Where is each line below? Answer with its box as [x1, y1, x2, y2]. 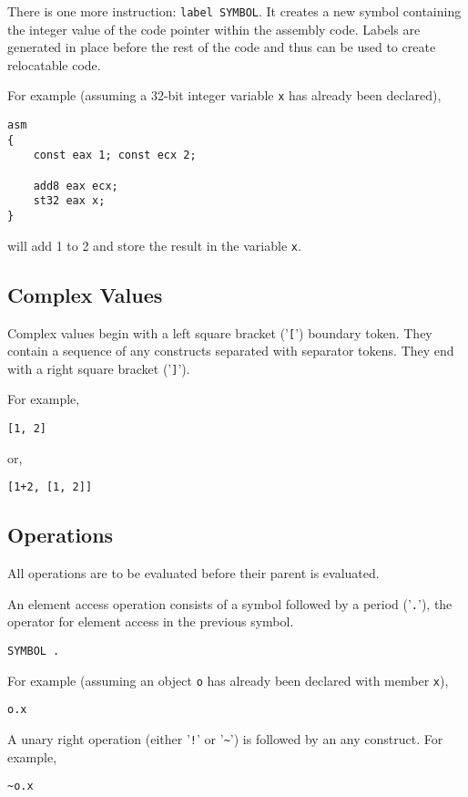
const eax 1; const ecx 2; [33, 149, 197, 162]
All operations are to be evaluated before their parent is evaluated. [7, 564, 380, 583]
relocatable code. [7, 55, 101, 74]
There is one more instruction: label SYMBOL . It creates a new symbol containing [7, 2, 462, 20]
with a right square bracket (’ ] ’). [7, 358, 190, 378]
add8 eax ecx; [33, 179, 118, 192]
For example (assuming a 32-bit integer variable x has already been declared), [7, 86, 442, 105]
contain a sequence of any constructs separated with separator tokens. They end [7, 341, 454, 360]
